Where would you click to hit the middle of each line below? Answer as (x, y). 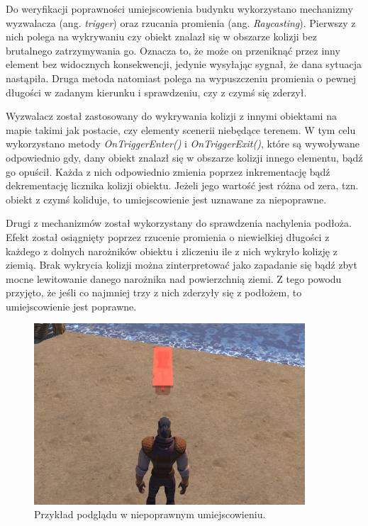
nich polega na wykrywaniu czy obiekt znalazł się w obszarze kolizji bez (161, 37)
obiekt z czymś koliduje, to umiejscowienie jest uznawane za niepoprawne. (166, 199)
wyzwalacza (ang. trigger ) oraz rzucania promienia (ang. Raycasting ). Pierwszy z (181, 22)
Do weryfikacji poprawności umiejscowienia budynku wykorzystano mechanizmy (179, 9)
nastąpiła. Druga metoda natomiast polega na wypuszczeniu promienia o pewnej (181, 78)
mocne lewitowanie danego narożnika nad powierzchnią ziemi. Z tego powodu (174, 278)
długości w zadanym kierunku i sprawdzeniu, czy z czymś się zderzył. (156, 92)
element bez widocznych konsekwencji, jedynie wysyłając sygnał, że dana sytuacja (184, 64)
